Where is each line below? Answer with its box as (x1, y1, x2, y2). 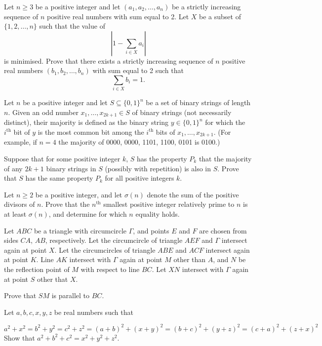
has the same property (25, 173, 93, 183)
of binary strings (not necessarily (132, 107, 232, 117)
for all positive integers (105, 173, 174, 183)
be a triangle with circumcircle (34, 225, 127, 235)
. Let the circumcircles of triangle (54, 244, 156, 255)
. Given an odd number (8, 107, 79, 117)
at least (4, 208, 27, 219)
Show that (4, 332, 35, 343)
